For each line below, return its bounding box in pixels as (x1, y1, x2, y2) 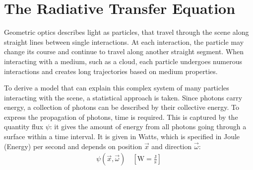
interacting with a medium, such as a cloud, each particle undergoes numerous (4, 56, 242, 66)
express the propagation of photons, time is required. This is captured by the (4, 111, 238, 122)
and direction (151, 141, 192, 151)
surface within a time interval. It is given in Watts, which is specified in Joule (4, 131, 240, 142)
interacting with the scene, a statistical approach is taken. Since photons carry (4, 92, 243, 102)
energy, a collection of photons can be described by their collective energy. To (4, 102, 239, 112)
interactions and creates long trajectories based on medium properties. (4, 66, 218, 76)
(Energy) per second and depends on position (4, 141, 142, 151)
